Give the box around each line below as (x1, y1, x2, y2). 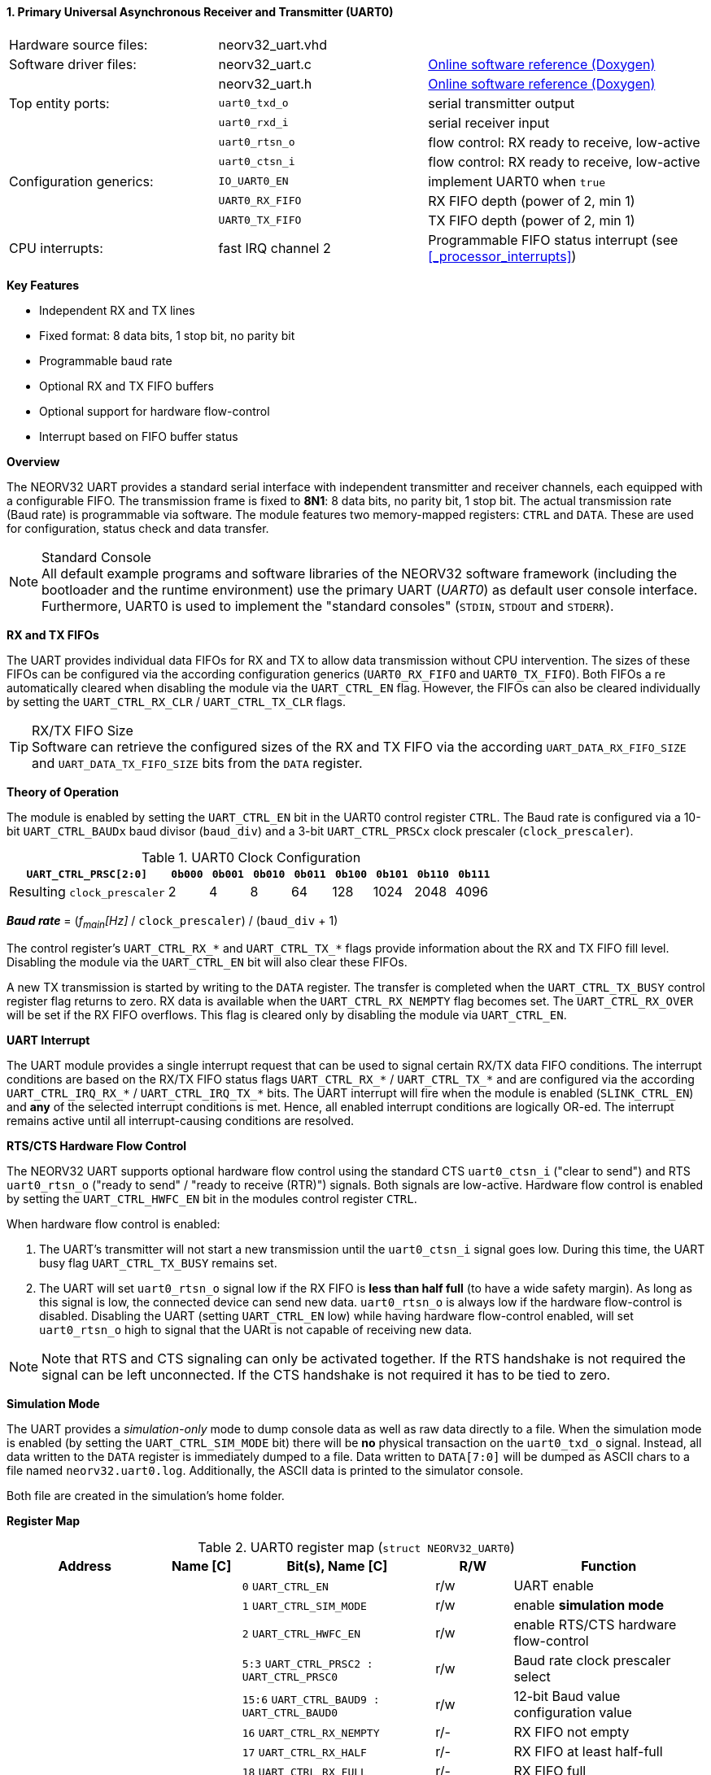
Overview (7, 454, 60, 469)
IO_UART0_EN (218, 175, 289, 188)
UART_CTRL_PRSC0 (242, 1670, 338, 1683)
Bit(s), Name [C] (286, 1558, 388, 1575)
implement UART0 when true (428, 172, 606, 190)
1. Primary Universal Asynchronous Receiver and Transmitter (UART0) (7, 5, 394, 19)
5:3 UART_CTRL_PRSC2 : (242, 1657, 373, 1670)
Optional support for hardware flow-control (39, 403, 270, 418)
